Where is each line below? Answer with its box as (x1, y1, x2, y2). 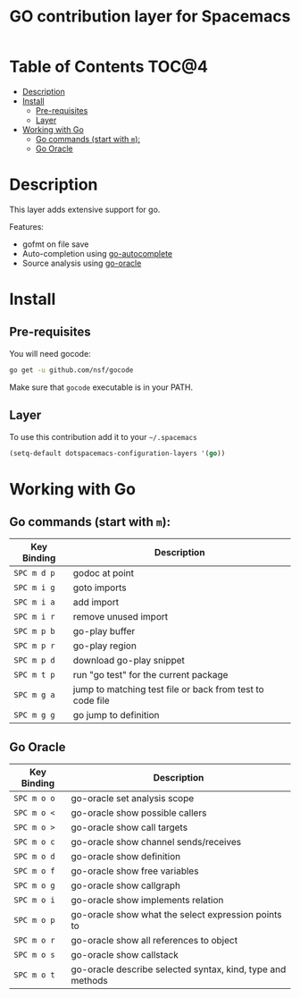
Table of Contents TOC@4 (9, 56, 208, 77)
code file (72, 695, 110, 707)
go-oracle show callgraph (71, 879, 181, 892)
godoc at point (72, 567, 134, 579)
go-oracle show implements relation (71, 894, 224, 907)
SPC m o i (13, 895, 55, 905)
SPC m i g (13, 583, 55, 593)
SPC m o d (13, 851, 55, 862)
